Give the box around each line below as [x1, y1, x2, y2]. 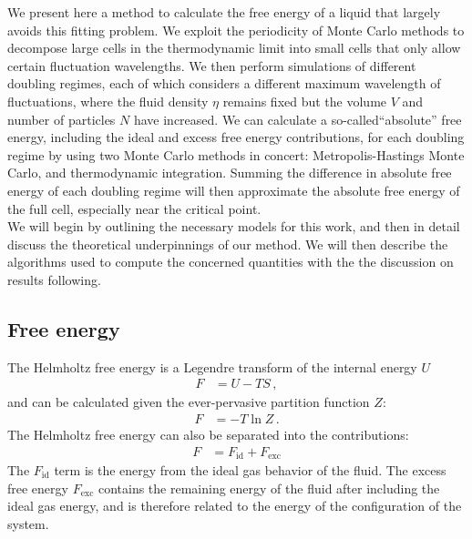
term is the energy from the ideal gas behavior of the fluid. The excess [54, 461, 446, 480]
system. [7, 514, 49, 533]
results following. [7, 269, 101, 289]
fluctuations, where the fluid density [7, 91, 209, 110]
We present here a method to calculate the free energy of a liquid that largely [7, 3, 441, 21]
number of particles [7, 109, 116, 128]
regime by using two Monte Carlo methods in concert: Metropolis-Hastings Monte [7, 145, 465, 164]
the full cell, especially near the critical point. [7, 198, 262, 218]
